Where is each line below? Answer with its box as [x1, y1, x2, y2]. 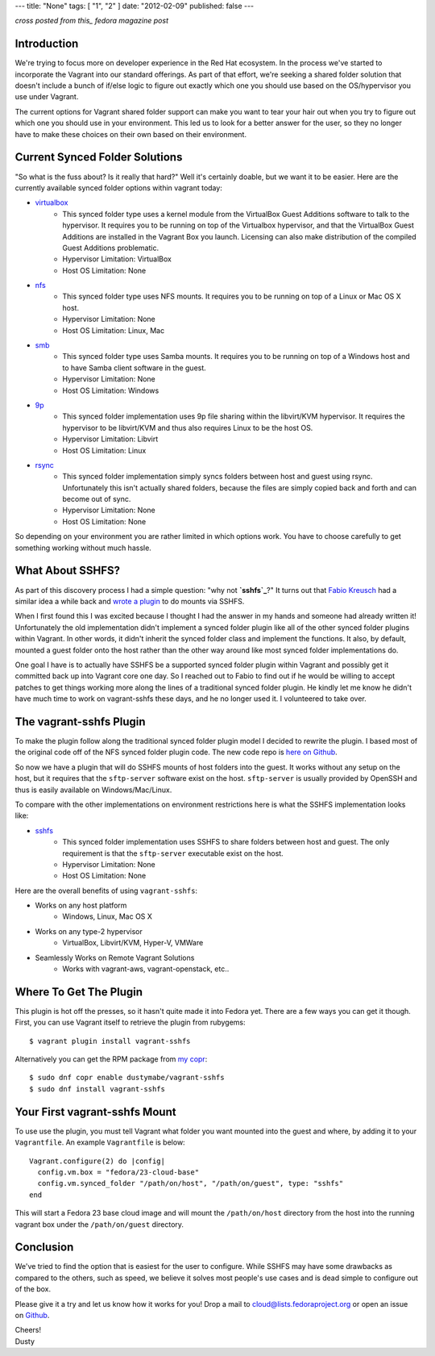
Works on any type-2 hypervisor [35, 926, 143, 936]
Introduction [14, 37, 79, 51]
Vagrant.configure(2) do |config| [29, 1156, 165, 1166]
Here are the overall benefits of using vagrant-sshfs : [14, 886, 197, 895]
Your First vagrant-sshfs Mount [14, 1105, 176, 1119]
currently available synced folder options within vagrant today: [14, 182, 223, 193]
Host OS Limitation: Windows [62, 386, 159, 395]
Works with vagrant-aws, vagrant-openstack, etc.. [62, 964, 230, 974]
